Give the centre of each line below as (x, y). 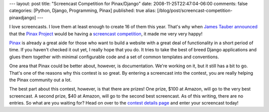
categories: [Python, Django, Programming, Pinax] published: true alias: (83, 10)
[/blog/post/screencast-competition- (195, 10)
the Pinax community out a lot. (40, 80)
